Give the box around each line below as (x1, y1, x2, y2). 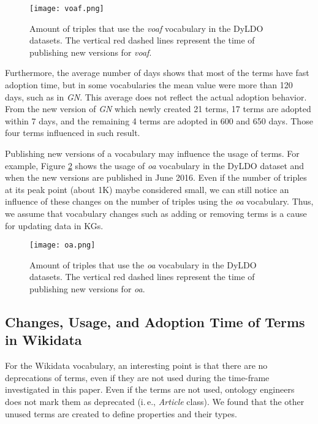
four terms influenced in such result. (5, 126, 140, 139)
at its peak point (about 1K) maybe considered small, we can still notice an (5, 183, 289, 195)
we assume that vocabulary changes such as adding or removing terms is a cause (5, 206, 307, 219)
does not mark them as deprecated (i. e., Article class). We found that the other (5, 395, 305, 407)
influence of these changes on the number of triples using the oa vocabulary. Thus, (5, 195, 314, 208)
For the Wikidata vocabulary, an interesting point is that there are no (5, 359, 268, 372)
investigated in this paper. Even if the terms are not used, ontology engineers (5, 383, 295, 396)
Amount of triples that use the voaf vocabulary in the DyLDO (29, 21, 263, 34)
